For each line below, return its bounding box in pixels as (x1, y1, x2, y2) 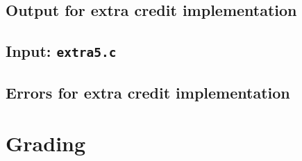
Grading (6, 129, 86, 158)
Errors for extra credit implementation (6, 81, 290, 103)
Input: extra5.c (6, 40, 117, 62)
